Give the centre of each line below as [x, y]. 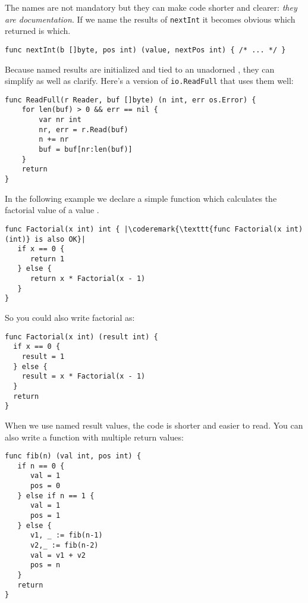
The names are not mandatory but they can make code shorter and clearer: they [151, 7]
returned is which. [38, 31]
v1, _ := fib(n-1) [66, 535]
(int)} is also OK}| [45, 239]
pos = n [45, 565]
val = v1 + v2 [58, 555]
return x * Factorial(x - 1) [88, 279]
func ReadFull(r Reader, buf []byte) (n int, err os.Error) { [131, 100]
